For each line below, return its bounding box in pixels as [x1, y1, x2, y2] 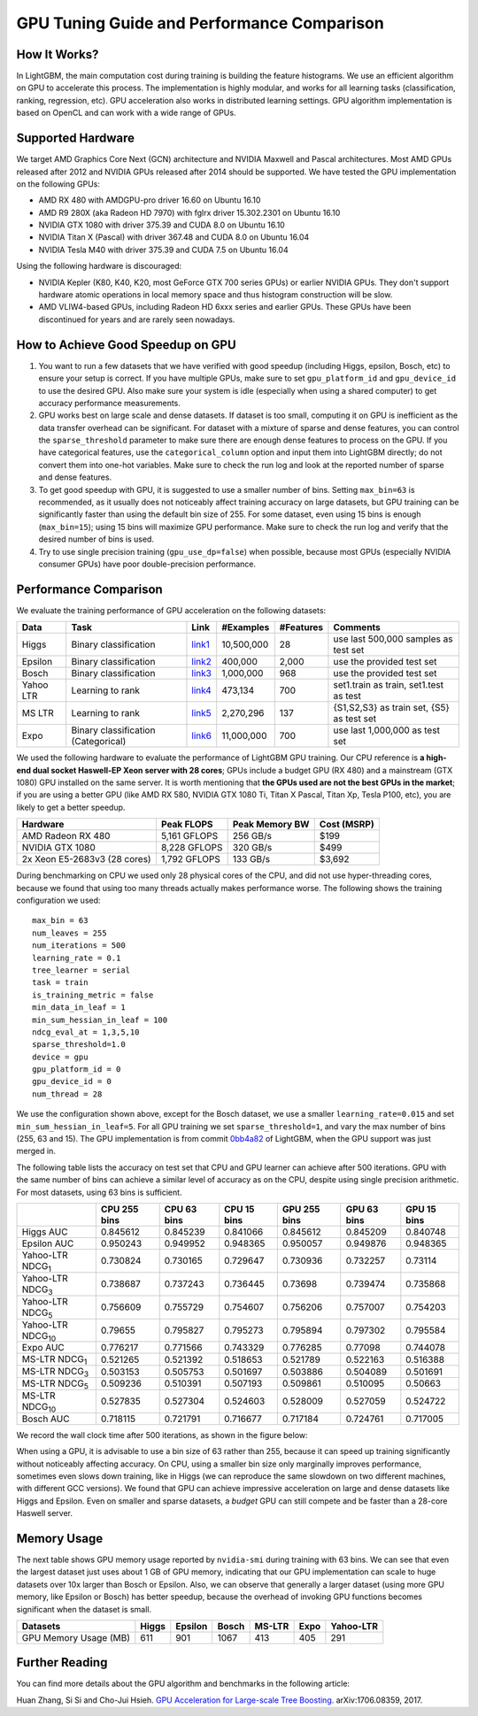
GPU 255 [281, 1204, 320, 1215]
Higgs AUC [21, 1226, 68, 1238]
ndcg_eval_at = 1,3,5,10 [32, 1027, 140, 1037]
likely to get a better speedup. [16, 802, 126, 812]
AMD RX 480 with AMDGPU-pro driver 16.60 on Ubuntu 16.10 [38, 195, 261, 205]
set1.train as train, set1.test [333, 679, 444, 691]
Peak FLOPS [160, 819, 213, 831]
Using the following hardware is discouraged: [16, 261, 182, 272]
